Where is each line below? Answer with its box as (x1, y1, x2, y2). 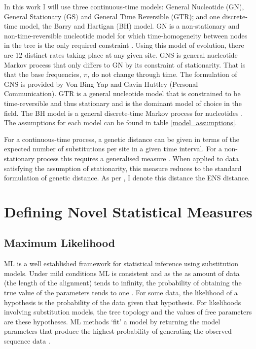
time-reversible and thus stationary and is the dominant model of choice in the (4, 98, 242, 108)
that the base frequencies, (4, 69, 81, 79)
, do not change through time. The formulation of (87, 69, 237, 79)
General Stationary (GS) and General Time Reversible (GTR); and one (4, 11, 220, 21)
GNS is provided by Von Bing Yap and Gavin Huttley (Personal (4, 78, 198, 89)
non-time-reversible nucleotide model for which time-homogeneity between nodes (4, 30, 248, 40)
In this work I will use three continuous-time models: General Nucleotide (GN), (4, 1, 244, 11)
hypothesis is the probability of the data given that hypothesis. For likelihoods (4, 297, 241, 307)
